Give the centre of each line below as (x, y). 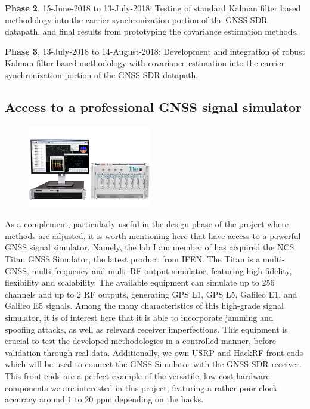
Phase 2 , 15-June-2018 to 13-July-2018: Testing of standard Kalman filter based (153, 8)
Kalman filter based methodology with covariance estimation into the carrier (145, 63)
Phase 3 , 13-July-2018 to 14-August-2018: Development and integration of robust (155, 51)
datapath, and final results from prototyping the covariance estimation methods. (152, 31)
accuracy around (35, 399)
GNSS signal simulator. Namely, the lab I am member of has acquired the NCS (150, 247)
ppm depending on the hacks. (150, 399)
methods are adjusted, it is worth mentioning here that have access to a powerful (153, 235)
